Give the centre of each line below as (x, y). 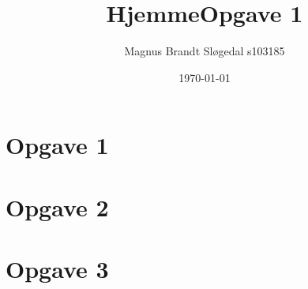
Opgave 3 (57, 269)
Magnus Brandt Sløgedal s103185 (205, 51)
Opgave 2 (57, 206)
